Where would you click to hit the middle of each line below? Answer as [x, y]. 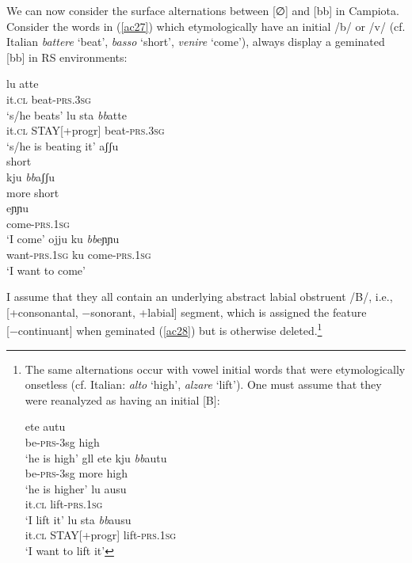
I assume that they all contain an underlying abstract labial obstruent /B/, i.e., [200, 297]
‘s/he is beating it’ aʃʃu [63, 145]
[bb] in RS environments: [67, 57]
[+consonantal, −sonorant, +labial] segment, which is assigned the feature [187, 312]
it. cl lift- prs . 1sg [64, 504]
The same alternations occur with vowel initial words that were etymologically [215, 369]
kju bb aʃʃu [31, 176]
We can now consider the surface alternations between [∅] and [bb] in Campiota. [203, 10]
